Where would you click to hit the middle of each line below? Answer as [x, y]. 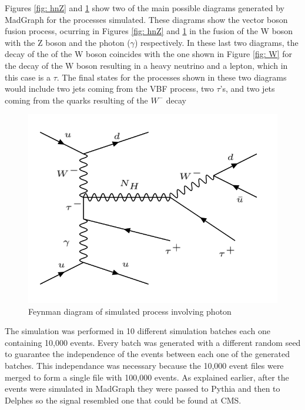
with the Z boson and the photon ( [68, 42]
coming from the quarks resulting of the [76, 100]
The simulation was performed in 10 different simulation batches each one [138, 331]
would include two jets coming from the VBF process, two [109, 89]
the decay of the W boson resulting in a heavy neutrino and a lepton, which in [146, 65]
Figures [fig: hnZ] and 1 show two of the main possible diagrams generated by [145, 8]
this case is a [28, 77]
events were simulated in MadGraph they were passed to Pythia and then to [143, 389]
